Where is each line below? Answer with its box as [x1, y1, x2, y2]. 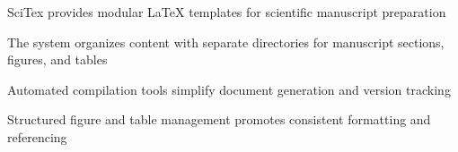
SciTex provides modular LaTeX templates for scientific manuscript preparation [7, 3, 446, 21]
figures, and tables [7, 50, 108, 69]
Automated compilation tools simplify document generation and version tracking [7, 80, 451, 98]
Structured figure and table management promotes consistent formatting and [7, 110, 431, 129]
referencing [7, 127, 67, 146]
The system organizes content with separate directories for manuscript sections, [7, 32, 445, 51]
